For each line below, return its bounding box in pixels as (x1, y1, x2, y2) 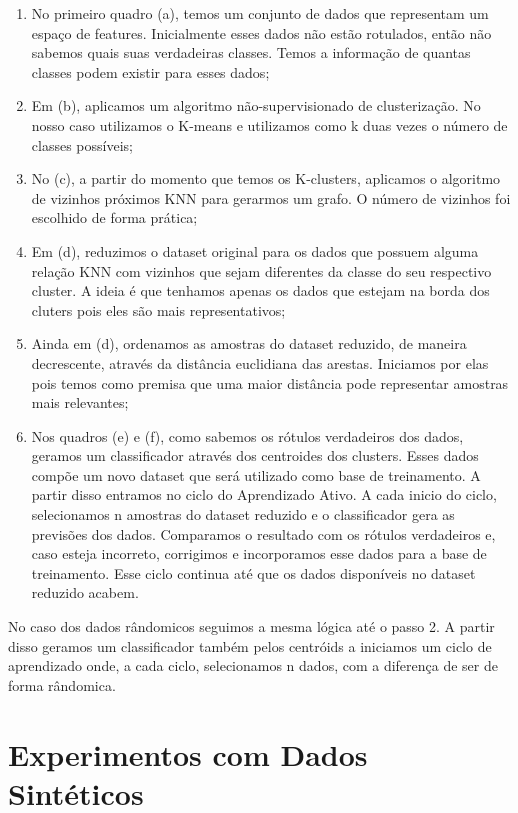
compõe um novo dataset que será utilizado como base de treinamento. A (31, 464, 481, 485)
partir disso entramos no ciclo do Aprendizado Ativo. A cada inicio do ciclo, (31, 484, 497, 505)
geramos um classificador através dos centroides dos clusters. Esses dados (31, 445, 479, 466)
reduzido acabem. (31, 582, 139, 603)
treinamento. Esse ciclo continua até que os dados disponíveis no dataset (31, 562, 476, 583)
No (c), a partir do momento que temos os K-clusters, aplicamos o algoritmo (31, 168, 501, 189)
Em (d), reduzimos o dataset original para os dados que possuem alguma (31, 240, 479, 261)
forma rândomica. (8, 674, 116, 695)
